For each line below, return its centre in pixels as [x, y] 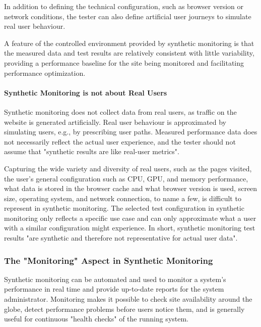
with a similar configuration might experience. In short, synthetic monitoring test [130, 228]
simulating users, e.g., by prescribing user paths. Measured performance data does [131, 132]
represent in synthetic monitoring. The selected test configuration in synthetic [124, 208]
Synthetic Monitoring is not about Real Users [86, 92]
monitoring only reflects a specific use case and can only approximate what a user [130, 218]
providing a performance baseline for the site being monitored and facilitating [124, 62]
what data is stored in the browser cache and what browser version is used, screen [131, 188]
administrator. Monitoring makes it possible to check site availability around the [128, 299]
